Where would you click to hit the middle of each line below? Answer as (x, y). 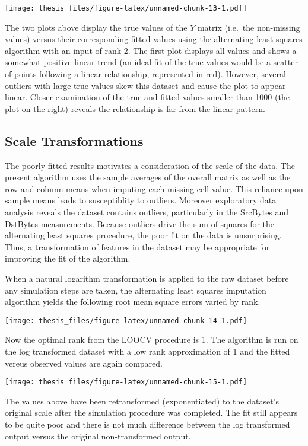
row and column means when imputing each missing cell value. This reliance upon (154, 188)
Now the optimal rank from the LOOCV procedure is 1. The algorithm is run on (152, 340)
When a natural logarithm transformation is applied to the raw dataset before (147, 278)
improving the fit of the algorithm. (68, 258)
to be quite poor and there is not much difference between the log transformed (147, 424)
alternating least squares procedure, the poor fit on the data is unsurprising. (143, 235)
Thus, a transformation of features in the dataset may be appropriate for (137, 246)
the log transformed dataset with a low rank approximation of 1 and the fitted (147, 351)
